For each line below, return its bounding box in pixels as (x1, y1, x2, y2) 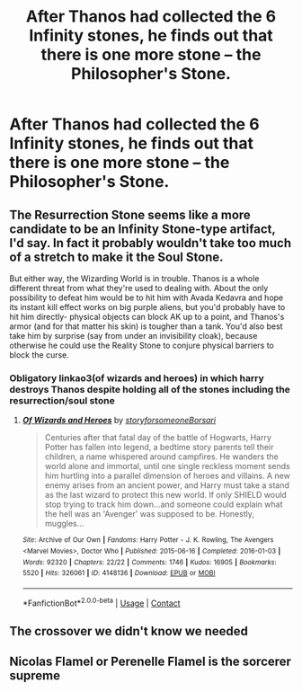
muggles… (44, 519, 84, 529)
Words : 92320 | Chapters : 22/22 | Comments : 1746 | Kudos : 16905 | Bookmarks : (22, 557, 277, 567)
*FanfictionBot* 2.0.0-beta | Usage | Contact (22, 596, 182, 608)
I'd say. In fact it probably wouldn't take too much (9, 235, 292, 251)
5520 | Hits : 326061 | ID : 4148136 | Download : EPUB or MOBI (22, 569, 216, 578)
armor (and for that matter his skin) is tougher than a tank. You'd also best (9, 321, 283, 332)
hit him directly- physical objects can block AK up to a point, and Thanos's (9, 312, 285, 322)
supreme (9, 668, 61, 684)
